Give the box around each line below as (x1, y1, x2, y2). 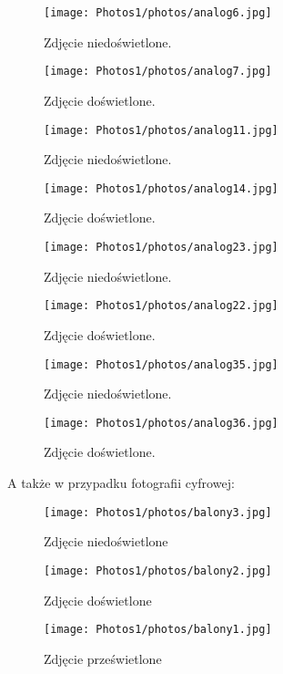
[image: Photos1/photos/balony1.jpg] (44, 623, 272, 637)
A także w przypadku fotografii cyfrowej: (7, 473, 235, 492)
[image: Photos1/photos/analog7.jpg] (44, 65, 272, 78)
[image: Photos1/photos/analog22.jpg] (44, 299, 278, 313)
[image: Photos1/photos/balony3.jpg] (44, 505, 272, 519)
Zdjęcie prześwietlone (44, 648, 162, 668)
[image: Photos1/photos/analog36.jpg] (44, 416, 278, 430)
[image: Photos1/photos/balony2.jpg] (44, 564, 272, 577)
